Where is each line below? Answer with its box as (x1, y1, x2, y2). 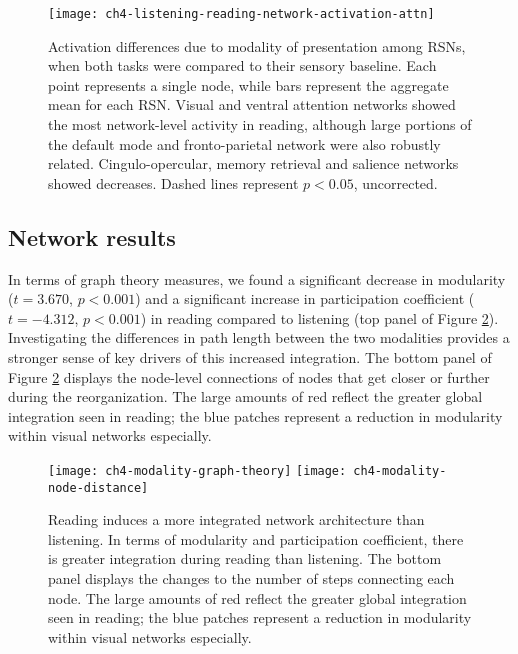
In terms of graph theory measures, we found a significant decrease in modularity (8, 268, 506, 289)
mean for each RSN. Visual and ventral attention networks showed (48, 94, 456, 115)
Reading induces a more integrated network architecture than (48, 509, 425, 530)
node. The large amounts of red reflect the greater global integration (48, 587, 467, 608)
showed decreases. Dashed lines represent (48, 172, 299, 193)
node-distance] (48, 480, 149, 495)
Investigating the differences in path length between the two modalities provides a (8, 327, 510, 348)
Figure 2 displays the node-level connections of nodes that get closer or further (8, 366, 490, 387)
